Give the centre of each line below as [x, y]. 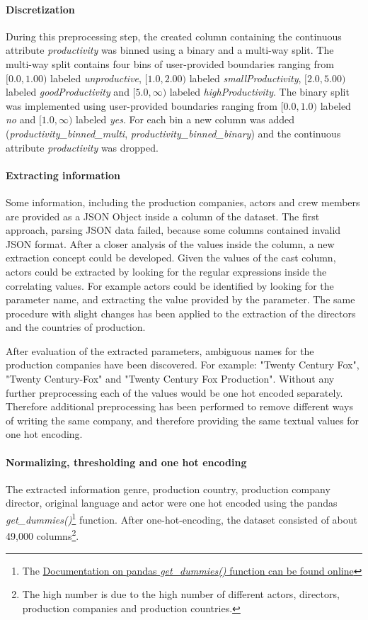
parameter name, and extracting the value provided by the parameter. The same [180, 299]
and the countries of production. [76, 327]
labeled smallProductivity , [245, 78]
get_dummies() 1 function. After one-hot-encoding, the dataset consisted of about [182, 518]
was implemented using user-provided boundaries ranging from [142, 105]
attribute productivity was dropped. [82, 147]
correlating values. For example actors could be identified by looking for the [170, 285]
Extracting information [63, 175]
